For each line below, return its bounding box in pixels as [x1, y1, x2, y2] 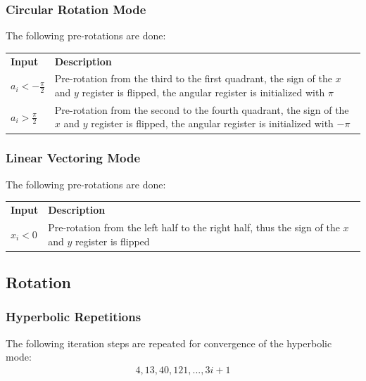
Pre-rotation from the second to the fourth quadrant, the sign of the [54, 102, 349, 117]
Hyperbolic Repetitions [6, 308, 141, 325]
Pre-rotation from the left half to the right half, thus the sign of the [48, 219, 340, 234]
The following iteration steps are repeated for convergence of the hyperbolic [6, 335, 332, 350]
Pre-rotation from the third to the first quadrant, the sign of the [54, 71, 332, 86]
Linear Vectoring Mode [6, 149, 141, 167]
